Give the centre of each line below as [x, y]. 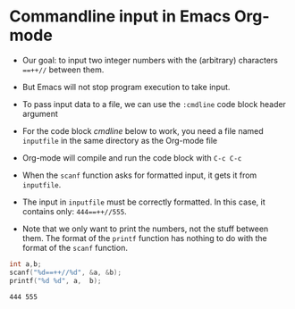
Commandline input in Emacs [120, 17]
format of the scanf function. [75, 247]
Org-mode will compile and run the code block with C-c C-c [132, 157]
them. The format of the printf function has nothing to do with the [144, 238]
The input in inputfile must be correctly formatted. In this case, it [143, 202]
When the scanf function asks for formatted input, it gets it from [139, 175]
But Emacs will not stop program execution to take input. [126, 87]
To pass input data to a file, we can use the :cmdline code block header [154, 104]
